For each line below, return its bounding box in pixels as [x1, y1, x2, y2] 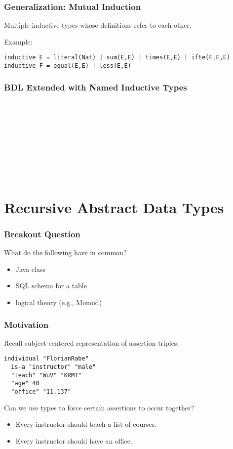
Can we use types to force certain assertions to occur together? [4, 402, 194, 412]
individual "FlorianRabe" [4, 355, 89, 362]
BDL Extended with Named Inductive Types [4, 81, 187, 93]
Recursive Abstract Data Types [4, 197, 224, 217]
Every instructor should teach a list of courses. [15, 419, 156, 429]
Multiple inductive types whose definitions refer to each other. [4, 20, 192, 30]
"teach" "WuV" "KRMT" [11, 371, 82, 379]
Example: [4, 36, 33, 46]
